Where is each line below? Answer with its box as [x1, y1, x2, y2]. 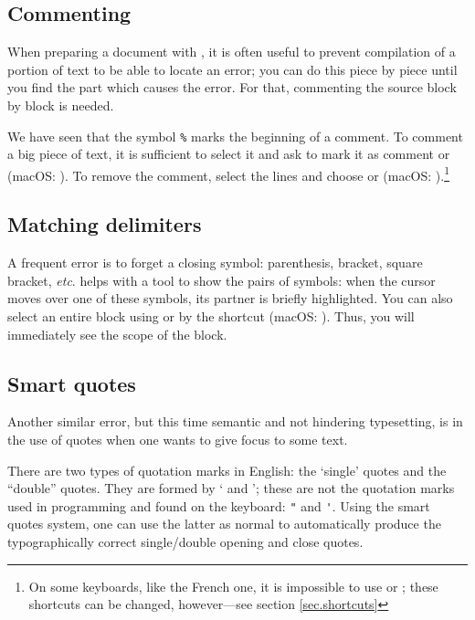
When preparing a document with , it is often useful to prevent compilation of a [7, 42, 456, 61]
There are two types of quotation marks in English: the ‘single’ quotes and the [7, 460, 447, 479]
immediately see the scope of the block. [7, 324, 227, 343]
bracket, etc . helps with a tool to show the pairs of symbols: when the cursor [7, 270, 436, 289]
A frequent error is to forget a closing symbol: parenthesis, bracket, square [7, 253, 423, 272]
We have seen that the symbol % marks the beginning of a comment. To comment [7, 126, 463, 145]
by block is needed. [7, 95, 114, 114]
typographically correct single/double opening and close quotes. [7, 532, 364, 552]
